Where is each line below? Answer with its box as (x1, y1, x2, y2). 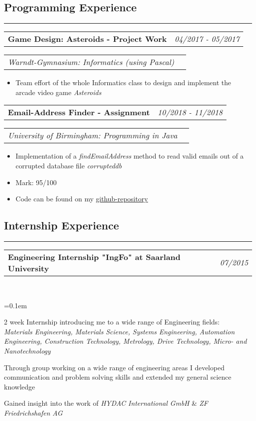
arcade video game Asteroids (15, 87, 101, 97)
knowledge (4, 381, 35, 391)
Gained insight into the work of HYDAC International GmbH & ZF (4, 398, 208, 408)
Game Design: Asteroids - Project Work (8, 33, 167, 45)
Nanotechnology (4, 345, 51, 356)
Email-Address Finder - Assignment (8, 106, 150, 118)
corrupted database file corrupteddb (15, 160, 122, 170)
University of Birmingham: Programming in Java (8, 130, 178, 141)
